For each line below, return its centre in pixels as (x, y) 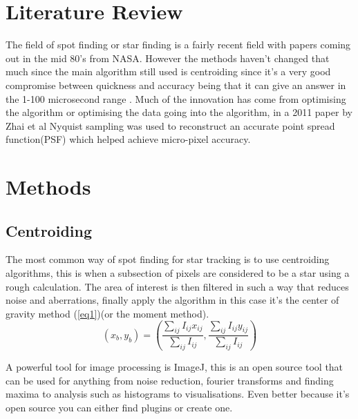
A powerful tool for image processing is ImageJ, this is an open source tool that (175, 367)
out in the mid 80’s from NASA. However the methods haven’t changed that (168, 58)
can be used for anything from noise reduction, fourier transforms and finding (170, 380)
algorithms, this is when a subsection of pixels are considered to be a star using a (178, 273)
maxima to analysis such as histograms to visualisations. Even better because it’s (178, 394)
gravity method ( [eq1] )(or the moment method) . (107, 313)
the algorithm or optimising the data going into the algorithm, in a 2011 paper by (179, 112)
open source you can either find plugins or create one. (119, 408)
